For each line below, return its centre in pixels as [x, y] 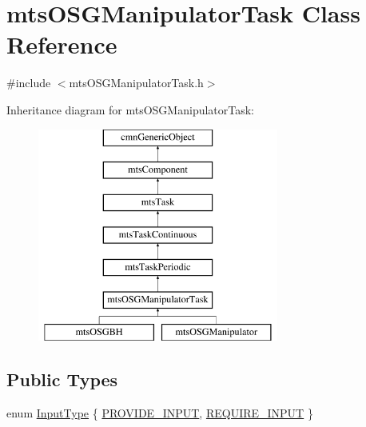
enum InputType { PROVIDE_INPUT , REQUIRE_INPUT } [160, 412]
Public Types [62, 379]
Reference [62, 44]
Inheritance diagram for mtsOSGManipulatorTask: [131, 109]
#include [29, 83]
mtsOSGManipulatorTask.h [136, 83]
